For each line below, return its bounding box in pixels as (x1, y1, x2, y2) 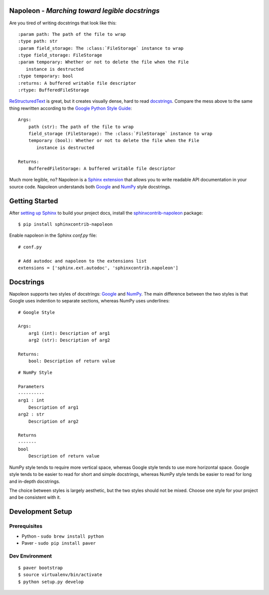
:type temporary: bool (18, 73, 74, 79)
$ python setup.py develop (18, 579, 84, 585)
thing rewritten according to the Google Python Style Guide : (9, 105, 132, 111)
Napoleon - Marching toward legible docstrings (9, 6, 160, 15)
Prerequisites (9, 523, 42, 530)
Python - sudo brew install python (21, 533, 104, 539)
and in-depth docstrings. (9, 478, 60, 484)
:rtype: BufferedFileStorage (18, 87, 89, 93)
